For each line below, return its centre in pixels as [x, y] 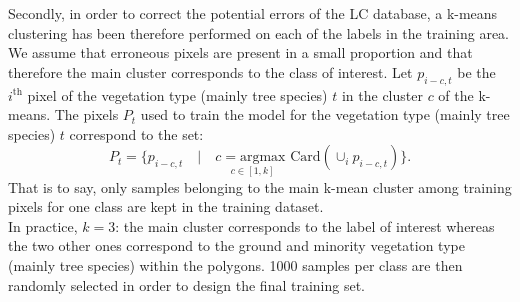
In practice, [43, 225]
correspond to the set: [136, 133]
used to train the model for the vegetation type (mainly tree [325, 114]
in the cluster [382, 94]
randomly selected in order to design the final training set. [187, 284]
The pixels [86, 114]
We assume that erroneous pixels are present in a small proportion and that [240, 52]
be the [476, 71]
